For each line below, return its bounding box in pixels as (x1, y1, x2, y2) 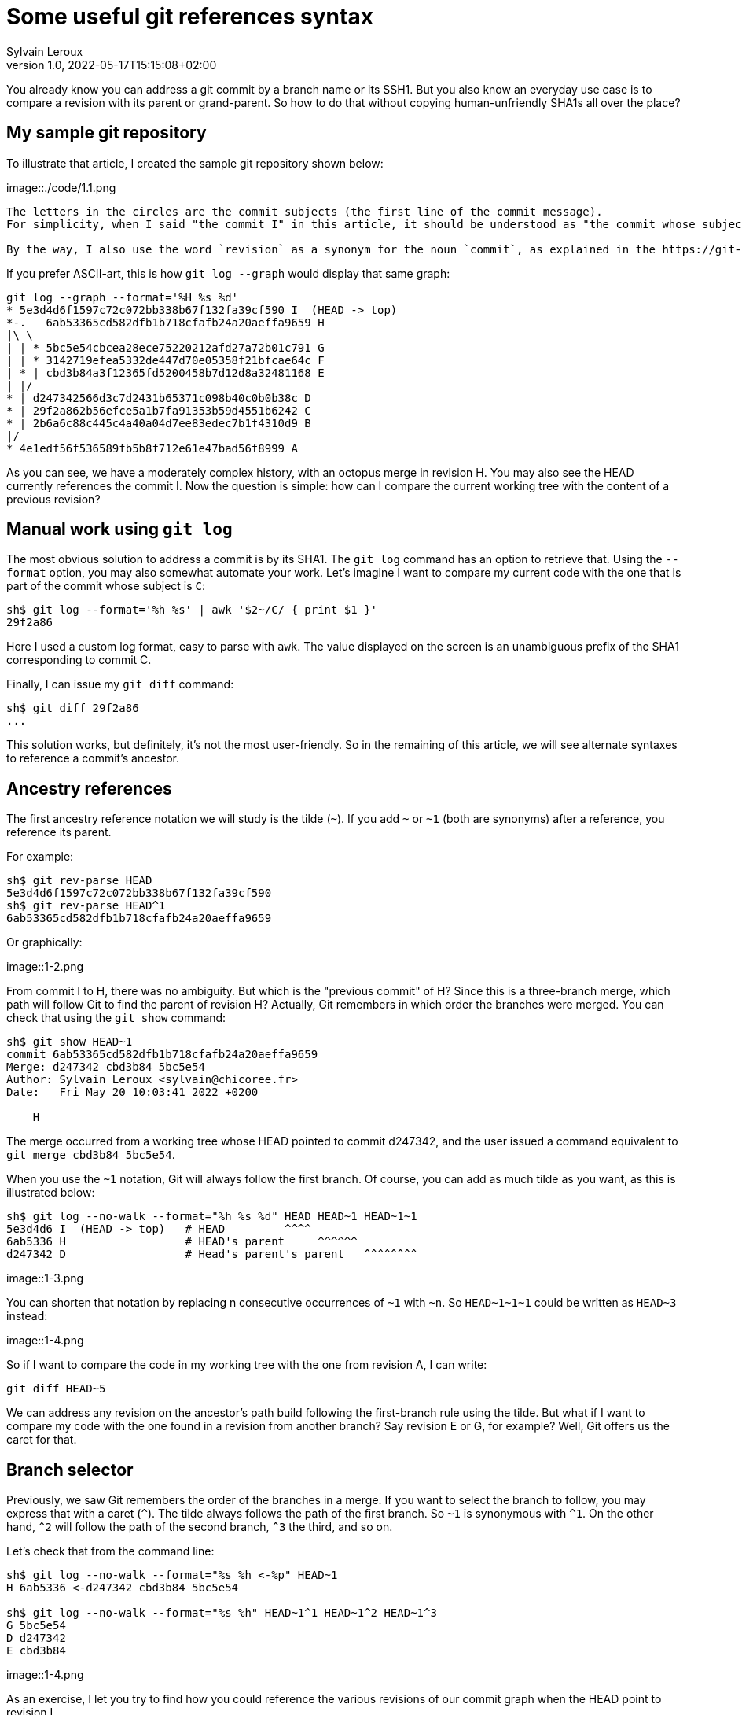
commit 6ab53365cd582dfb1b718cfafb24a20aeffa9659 (6, 1048, 318, 1061)
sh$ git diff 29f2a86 (6, 702, 139, 715)
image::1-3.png (6, 1271, 84, 1285)
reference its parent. (6, 825, 112, 839)
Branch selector (6, 1459, 134, 1480)
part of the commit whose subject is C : (6, 579, 206, 593)
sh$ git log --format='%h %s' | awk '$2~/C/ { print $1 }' (6, 603, 378, 617)
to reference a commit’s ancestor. (6, 751, 180, 765)
